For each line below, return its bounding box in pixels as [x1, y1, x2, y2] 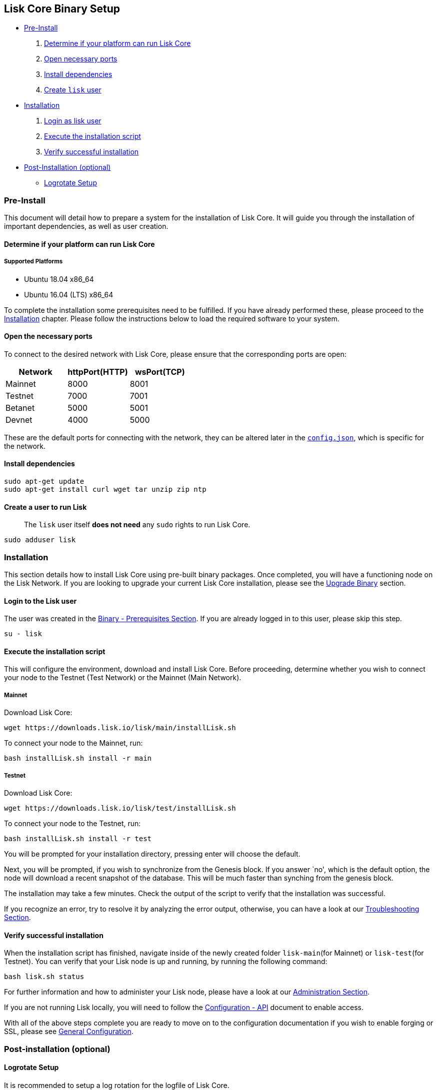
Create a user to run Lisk [4, 502, 87, 511]
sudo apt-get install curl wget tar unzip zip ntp [4, 485, 206, 493]
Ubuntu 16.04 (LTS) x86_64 [24, 290, 113, 299]
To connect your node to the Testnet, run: [4, 819, 141, 828]
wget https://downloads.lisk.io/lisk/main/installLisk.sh [4, 724, 236, 732]
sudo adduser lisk [4, 536, 76, 544]
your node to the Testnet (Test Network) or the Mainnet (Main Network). [4, 673, 241, 682]
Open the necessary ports [4, 332, 92, 341]
